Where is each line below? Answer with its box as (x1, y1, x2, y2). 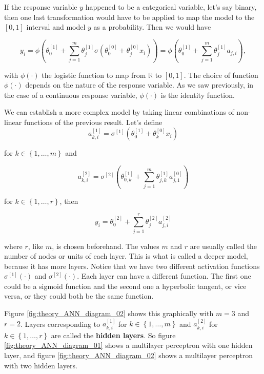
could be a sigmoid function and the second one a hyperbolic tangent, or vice (4, 280, 247, 291)
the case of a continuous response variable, (4, 89, 137, 100)
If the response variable (4, 2, 77, 12)
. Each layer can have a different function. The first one (77, 271, 251, 281)
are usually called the (190, 240, 257, 251)
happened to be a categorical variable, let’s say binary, (85, 2, 257, 12)
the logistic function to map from (42, 69, 146, 80)
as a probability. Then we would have (93, 22, 211, 32)
